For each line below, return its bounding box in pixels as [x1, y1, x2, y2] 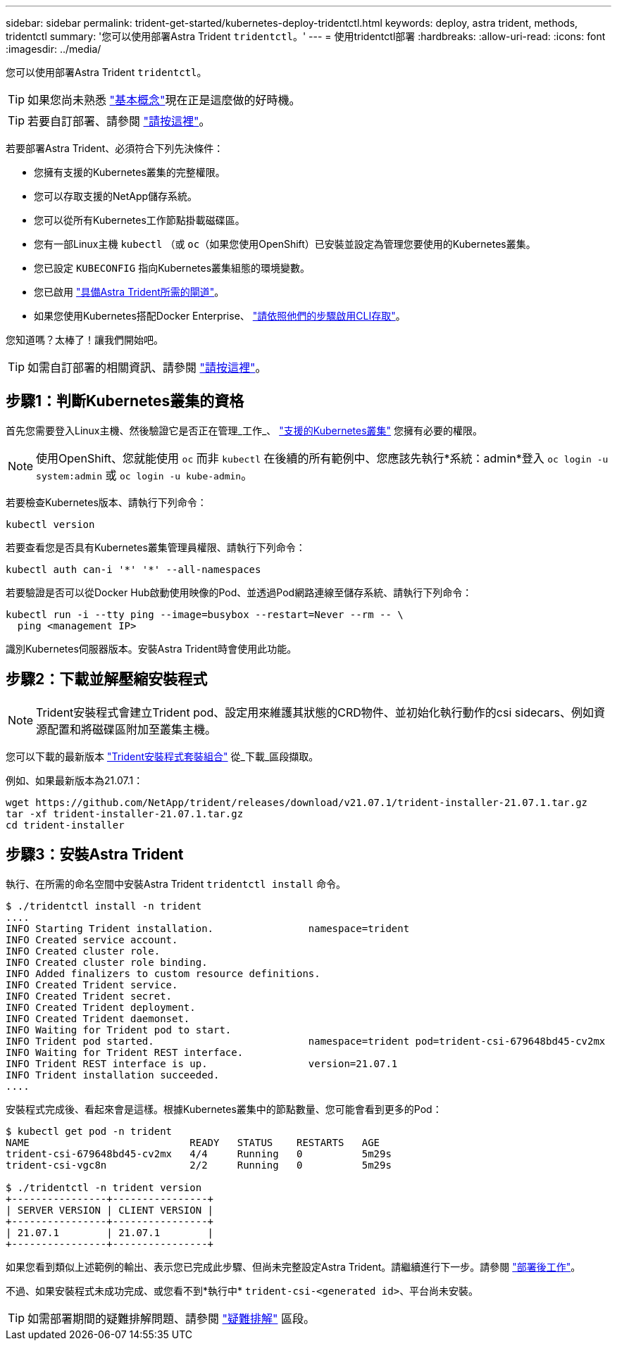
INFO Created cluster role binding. [6, 956, 208, 968]
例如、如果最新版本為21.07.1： [6, 774, 144, 786]
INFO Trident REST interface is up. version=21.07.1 [6, 1057, 398, 1069]
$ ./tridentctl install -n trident [6, 900, 202, 912]
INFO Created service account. [6, 933, 178, 945]
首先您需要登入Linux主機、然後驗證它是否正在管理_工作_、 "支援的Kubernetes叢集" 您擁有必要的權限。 [6, 424, 483, 436]
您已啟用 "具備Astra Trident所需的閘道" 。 [34, 286, 225, 298]
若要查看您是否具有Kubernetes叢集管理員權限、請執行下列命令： [6, 541, 306, 553]
